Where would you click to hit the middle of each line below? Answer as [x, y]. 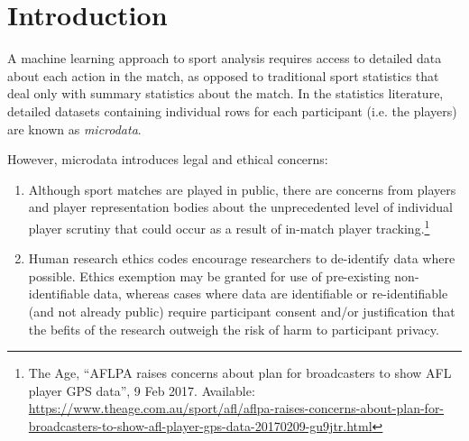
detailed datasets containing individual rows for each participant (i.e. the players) [232, 110]
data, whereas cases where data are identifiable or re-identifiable [271, 294]
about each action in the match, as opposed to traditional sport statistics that [223, 75]
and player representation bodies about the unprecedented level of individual [240, 207]
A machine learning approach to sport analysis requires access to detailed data [225, 58]
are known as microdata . [74, 129]
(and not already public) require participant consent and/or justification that [242, 311]
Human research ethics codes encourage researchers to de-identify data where [242, 258]
